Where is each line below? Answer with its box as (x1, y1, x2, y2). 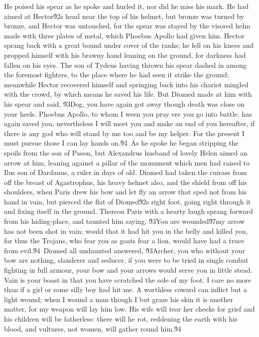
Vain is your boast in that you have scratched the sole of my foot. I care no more (4, 274, 252, 285)
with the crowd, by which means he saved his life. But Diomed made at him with (4, 89, 252, 99)
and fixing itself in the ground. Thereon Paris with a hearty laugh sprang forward (4, 206, 253, 216)
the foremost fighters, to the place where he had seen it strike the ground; (4, 69, 229, 80)
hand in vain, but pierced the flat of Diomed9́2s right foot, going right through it (4, 196, 251, 206)
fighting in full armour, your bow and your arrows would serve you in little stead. (4, 265, 253, 275)
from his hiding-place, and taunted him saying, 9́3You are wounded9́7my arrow (4, 216, 245, 226)
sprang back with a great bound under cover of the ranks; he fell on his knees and (4, 40, 254, 50)
